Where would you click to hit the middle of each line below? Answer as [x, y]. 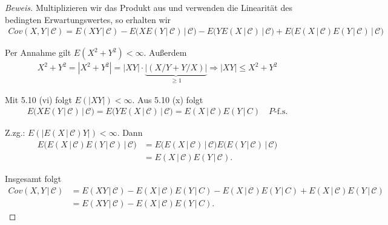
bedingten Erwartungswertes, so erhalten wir [88, 19]
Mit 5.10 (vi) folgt [38, 99]
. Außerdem [165, 52]
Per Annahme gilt [38, 52]
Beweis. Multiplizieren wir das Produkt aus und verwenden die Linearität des [149, 7]
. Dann [130, 133]
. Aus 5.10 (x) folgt [168, 99]
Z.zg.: [15, 133]
